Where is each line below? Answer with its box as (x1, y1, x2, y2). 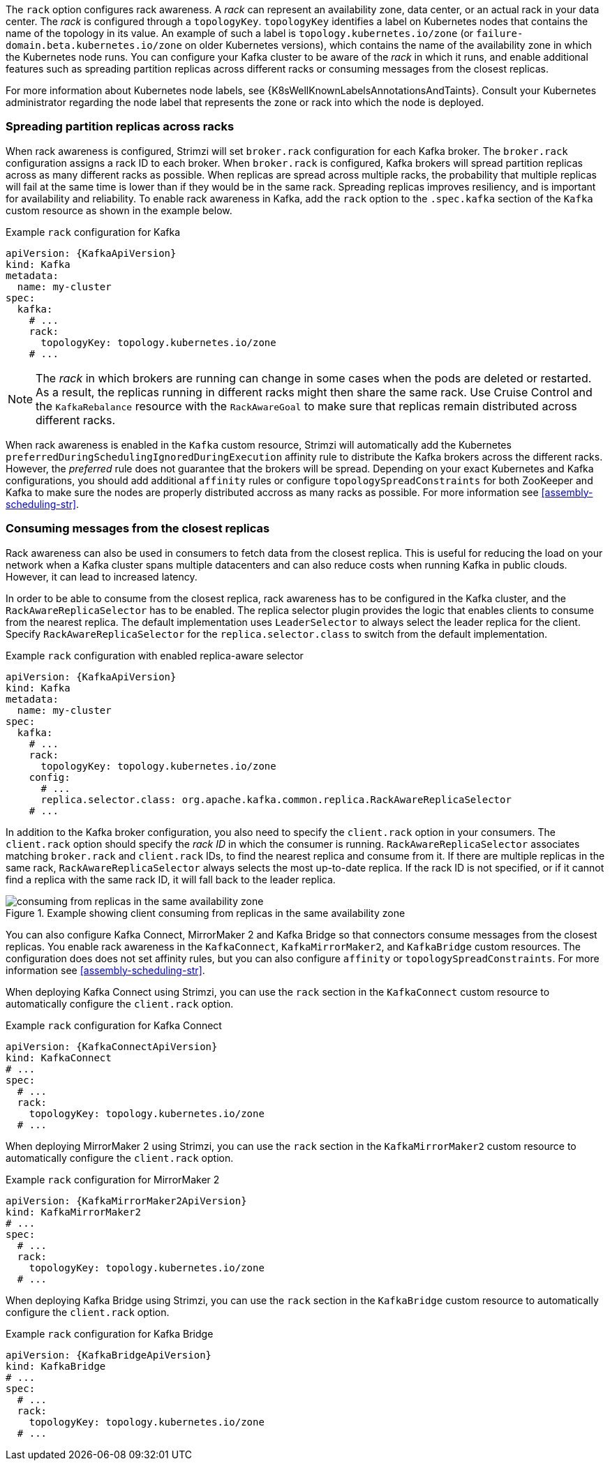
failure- (476, 28, 523, 39)
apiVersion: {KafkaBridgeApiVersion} (6, 1349, 212, 1361)
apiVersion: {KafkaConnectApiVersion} (6, 1040, 218, 1052)
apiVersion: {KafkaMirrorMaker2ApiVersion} (6, 1195, 247, 1206)
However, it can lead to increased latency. (6, 570, 198, 583)
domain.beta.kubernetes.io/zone (6, 40, 182, 51)
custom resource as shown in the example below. (6, 204, 232, 216)
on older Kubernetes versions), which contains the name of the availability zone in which (184, 39, 592, 51)
